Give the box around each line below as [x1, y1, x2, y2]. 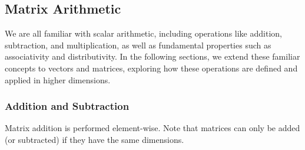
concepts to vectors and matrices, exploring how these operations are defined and [5, 61, 298, 74]
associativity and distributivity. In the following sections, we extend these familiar [5, 50, 300, 63]
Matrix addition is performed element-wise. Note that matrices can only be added [5, 122, 300, 134]
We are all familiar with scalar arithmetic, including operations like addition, [5, 27, 282, 40]
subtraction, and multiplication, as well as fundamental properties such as [5, 38, 271, 51]
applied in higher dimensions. [5, 73, 111, 86]
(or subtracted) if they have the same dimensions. [5, 133, 184, 145]
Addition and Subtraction [5, 99, 130, 113]
